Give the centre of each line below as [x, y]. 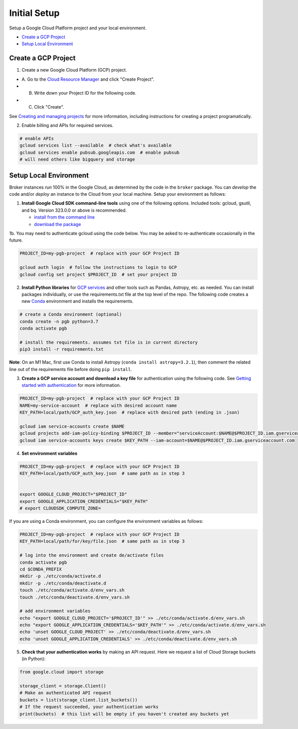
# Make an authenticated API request [66, 693]
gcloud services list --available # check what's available [96, 145]
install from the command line [64, 217]
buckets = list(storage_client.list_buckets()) [78, 700]
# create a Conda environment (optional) [71, 314]
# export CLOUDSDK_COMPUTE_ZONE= [60, 508]
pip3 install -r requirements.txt [62, 349]
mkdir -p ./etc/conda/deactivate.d [63, 583]
